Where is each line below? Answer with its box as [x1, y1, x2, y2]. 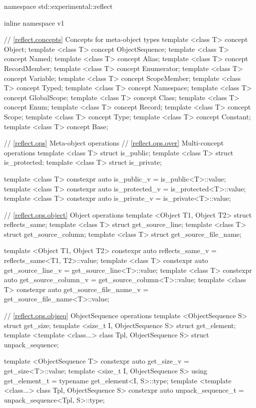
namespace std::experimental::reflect [4, 1, 113, 11]
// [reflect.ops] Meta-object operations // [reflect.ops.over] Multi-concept [4, 138, 224, 148]
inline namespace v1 [4, 17, 64, 28]
